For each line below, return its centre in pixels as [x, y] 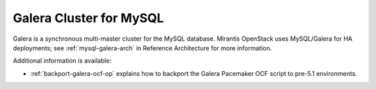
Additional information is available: [62, 61]
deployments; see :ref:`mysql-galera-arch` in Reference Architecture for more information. [142, 48]
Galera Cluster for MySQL [88, 18]
